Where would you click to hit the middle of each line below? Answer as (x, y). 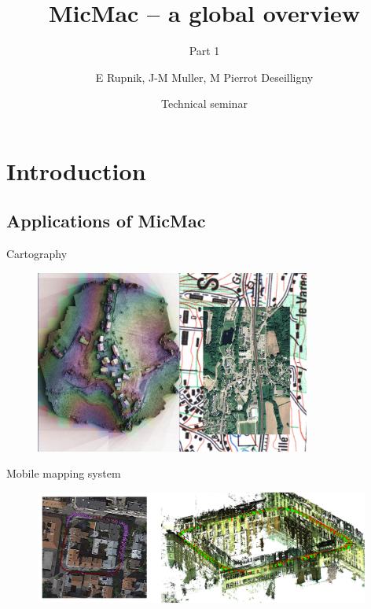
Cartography (37, 254)
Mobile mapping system (64, 473)
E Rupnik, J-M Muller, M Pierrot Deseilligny (204, 77)
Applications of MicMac (106, 221)
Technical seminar (204, 103)
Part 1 (204, 51)
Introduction (76, 170)
